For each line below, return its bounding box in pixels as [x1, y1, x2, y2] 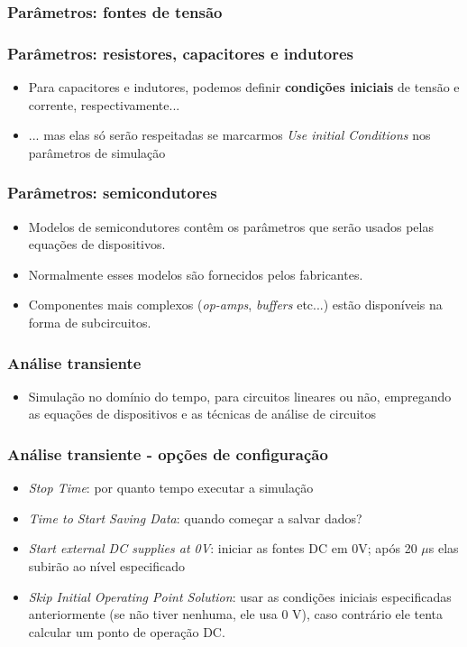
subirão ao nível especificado [28, 557, 186, 576]
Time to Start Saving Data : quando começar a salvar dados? [28, 508, 362, 527]
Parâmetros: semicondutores [7, 181, 217, 204]
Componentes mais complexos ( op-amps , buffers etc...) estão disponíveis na [28, 295, 443, 314]
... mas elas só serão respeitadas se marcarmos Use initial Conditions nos [28, 125, 431, 144]
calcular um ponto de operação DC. [28, 622, 225, 641]
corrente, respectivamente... [28, 95, 180, 114]
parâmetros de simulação [28, 143, 166, 162]
